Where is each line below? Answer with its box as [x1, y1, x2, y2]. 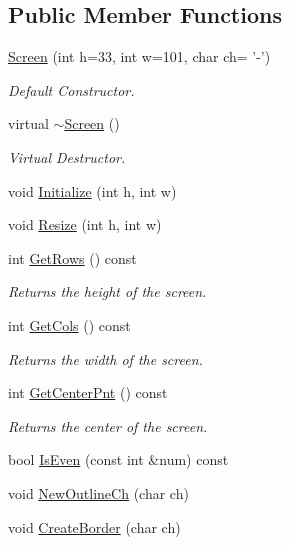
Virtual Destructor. [8, 146, 126, 167]
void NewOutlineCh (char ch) [8, 482, 189, 503]
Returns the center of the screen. [8, 415, 208, 436]
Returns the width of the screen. [8, 348, 203, 369]
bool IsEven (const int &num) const [8, 449, 229, 470]
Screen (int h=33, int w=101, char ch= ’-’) [8, 46, 271, 67]
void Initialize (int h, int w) [8, 180, 177, 201]
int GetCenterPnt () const [8, 382, 168, 403]
